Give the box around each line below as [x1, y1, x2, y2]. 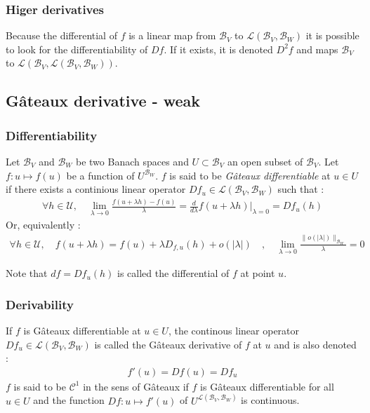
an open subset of [227, 154, 303, 168]
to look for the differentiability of [6, 41, 148, 56]
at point [240, 266, 275, 280]
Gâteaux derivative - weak [6, 90, 201, 111]
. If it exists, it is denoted [164, 41, 273, 56]
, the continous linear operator [168, 323, 300, 337]
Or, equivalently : [6, 217, 81, 232]
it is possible [305, 28, 359, 43]
